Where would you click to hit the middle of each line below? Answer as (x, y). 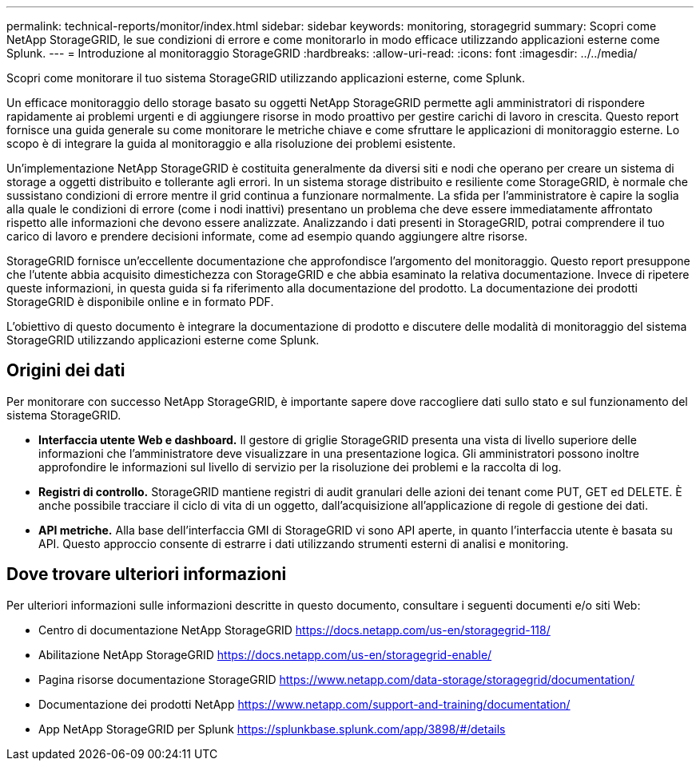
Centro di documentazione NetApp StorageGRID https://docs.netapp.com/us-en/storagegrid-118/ (294, 630)
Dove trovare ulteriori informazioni (147, 574)
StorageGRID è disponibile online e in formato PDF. (140, 302)
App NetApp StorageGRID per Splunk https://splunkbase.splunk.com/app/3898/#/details (272, 729)
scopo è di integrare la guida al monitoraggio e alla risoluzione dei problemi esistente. (231, 143)
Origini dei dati (66, 371)
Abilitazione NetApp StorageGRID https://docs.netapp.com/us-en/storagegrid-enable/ (265, 654)
